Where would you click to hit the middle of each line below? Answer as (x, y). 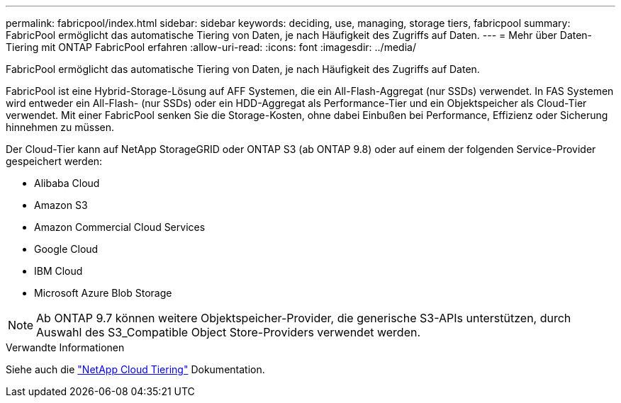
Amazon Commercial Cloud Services (120, 227)
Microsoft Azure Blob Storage (103, 293)
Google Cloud (66, 249)
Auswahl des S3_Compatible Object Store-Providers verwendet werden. (229, 332)
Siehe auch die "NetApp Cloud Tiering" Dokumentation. (135, 369)
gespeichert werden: (54, 161)
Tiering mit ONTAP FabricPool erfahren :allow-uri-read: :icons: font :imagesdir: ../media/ (211, 47)
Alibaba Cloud (67, 183)
